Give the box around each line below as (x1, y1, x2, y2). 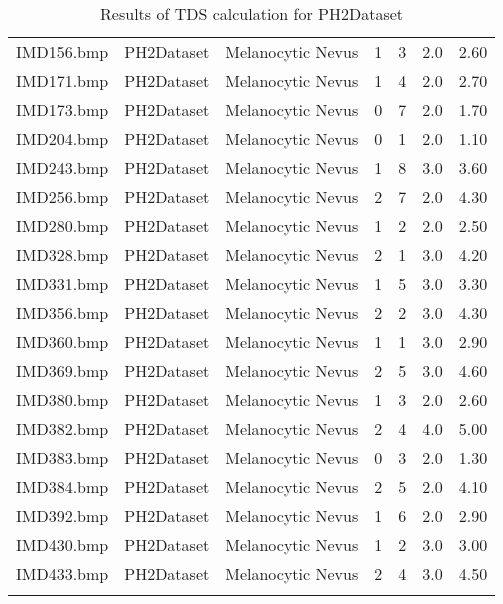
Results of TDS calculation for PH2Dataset (100, 2, 404, 25)
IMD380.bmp (16, 388, 109, 411)
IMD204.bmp (16, 127, 109, 150)
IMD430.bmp (16, 533, 109, 556)
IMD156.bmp (16, 40, 109, 63)
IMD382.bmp (16, 417, 109, 440)
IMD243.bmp (16, 156, 109, 179)
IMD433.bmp (16, 562, 109, 585)
